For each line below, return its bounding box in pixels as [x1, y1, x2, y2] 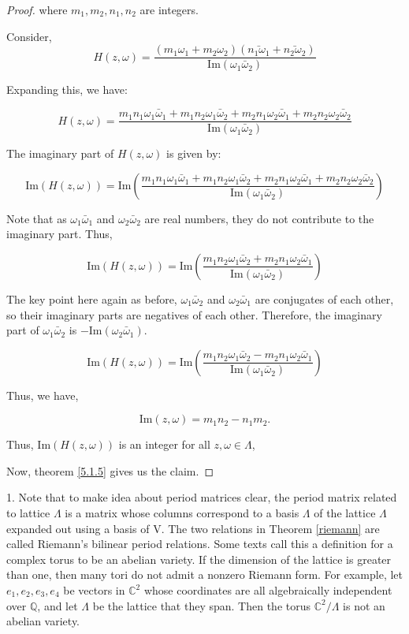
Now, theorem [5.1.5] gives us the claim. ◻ [6, 462, 214, 479]
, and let [37, 597, 78, 613]
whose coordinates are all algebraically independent [143, 582, 392, 599]
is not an [343, 597, 385, 613]
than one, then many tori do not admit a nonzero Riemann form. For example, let [6, 566, 403, 583]
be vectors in [63, 582, 125, 599]
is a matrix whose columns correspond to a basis [65, 505, 299, 521]
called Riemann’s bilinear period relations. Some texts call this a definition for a [6, 535, 393, 552]
